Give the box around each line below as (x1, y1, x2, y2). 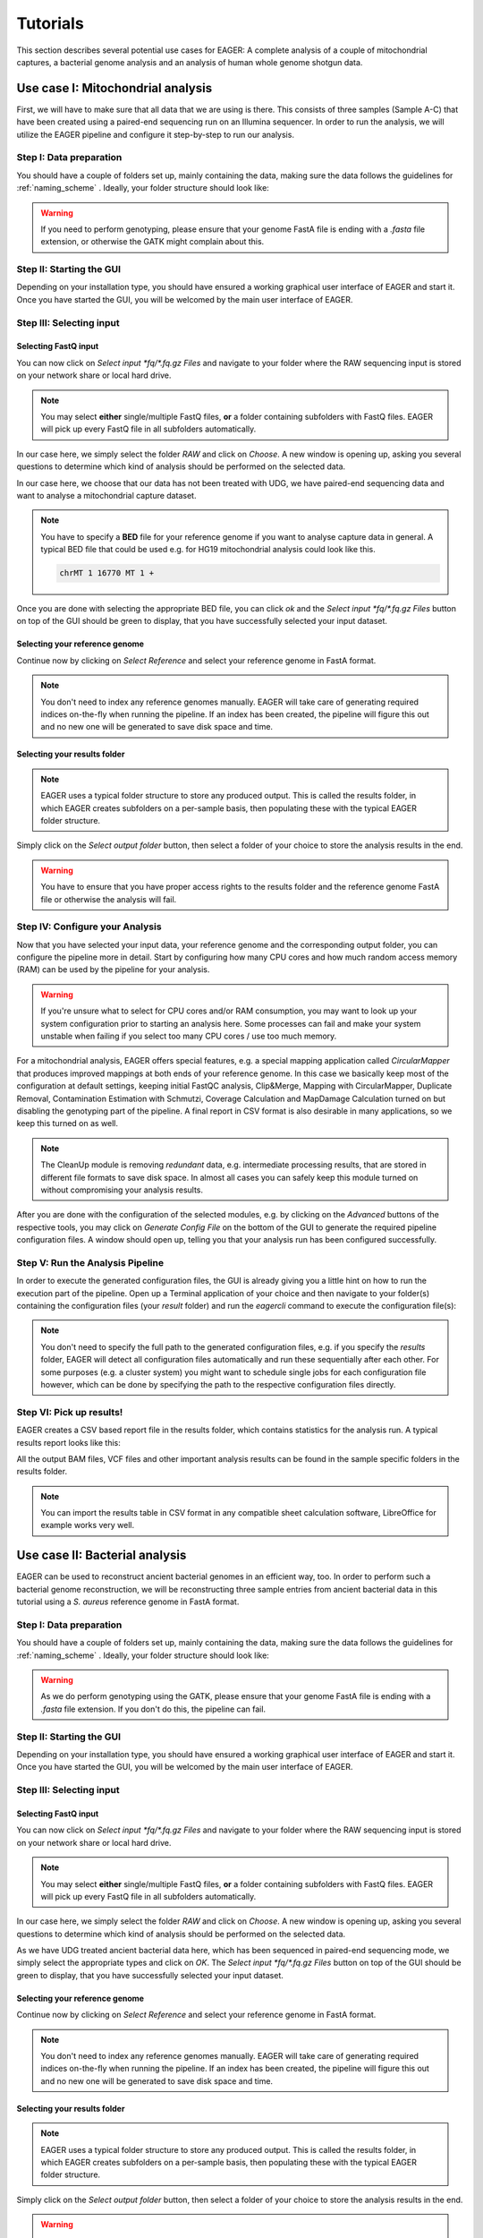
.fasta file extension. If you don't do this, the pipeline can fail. (40, 1704, 267, 1714)
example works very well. (40, 1520, 135, 1531)
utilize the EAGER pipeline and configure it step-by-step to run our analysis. (16, 129, 295, 140)
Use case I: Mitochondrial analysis (16, 81, 213, 96)
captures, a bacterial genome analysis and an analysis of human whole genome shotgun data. (16, 56, 363, 67)
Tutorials (16, 13, 84, 33)
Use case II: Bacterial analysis (16, 1548, 187, 1563)
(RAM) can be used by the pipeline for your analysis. (16, 964, 210, 975)
